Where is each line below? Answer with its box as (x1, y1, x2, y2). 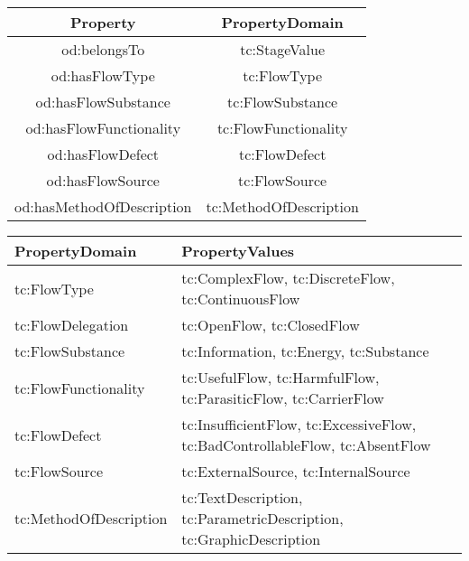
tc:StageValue (240, 39, 326, 60)
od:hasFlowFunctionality (25, 117, 181, 138)
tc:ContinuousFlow (181, 288, 300, 309)
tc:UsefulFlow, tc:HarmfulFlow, (181, 367, 380, 388)
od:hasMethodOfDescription (14, 196, 192, 217)
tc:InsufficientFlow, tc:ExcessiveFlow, (181, 414, 417, 435)
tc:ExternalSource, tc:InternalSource (181, 461, 410, 482)
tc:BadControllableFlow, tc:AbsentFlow (181, 435, 431, 455)
